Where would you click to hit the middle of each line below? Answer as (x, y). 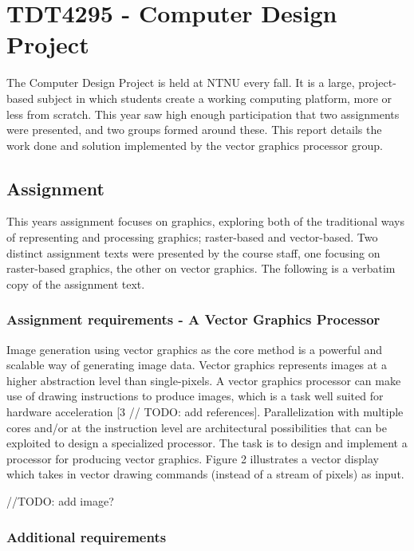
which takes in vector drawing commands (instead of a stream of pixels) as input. (205, 474)
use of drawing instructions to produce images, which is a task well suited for (195, 396)
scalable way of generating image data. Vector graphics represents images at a (197, 365)
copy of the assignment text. (76, 283)
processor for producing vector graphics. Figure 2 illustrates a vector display (193, 458)
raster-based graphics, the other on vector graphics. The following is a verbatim (201, 268)
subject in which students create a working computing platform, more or (215, 98)
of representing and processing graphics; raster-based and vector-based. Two (192, 237)
